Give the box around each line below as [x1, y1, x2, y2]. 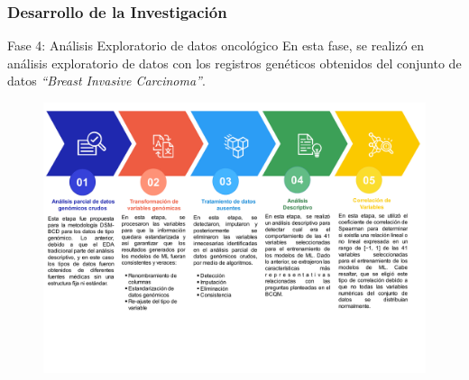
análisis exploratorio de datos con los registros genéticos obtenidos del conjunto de [7, 53, 462, 72]
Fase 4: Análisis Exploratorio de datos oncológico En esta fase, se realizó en [7, 36, 425, 55]
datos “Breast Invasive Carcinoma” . [7, 71, 206, 90]
